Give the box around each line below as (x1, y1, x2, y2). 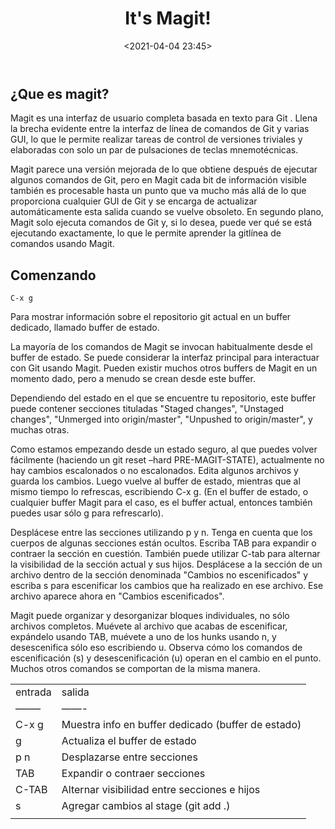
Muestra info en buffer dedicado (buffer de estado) (61, 718, 302, 732)
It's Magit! (124, 7, 212, 30)
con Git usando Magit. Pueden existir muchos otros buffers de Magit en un (10, 362, 318, 374)
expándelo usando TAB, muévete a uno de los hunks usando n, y (10, 631, 277, 643)
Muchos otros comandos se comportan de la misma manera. (10, 663, 261, 675)
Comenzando (10, 267, 97, 284)
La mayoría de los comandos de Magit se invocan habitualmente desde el (10, 341, 313, 353)
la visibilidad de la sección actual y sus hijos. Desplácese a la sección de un (10, 558, 323, 571)
